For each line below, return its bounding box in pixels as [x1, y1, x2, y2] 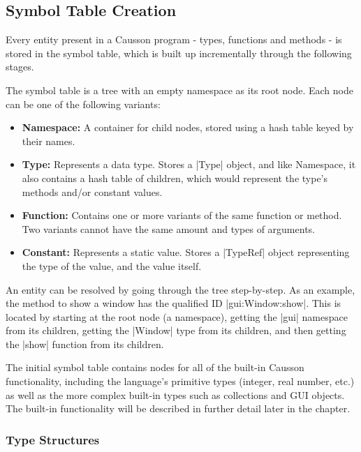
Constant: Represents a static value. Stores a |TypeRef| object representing [22, 245, 350, 259]
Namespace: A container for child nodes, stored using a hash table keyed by [22, 120, 354, 135]
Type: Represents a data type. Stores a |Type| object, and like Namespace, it [22, 157, 356, 172]
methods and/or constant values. [22, 184, 163, 199]
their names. [22, 133, 75, 148]
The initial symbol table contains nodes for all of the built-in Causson [6, 360, 304, 375]
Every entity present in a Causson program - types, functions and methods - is [6, 32, 342, 47]
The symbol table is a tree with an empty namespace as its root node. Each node [6, 82, 353, 97]
